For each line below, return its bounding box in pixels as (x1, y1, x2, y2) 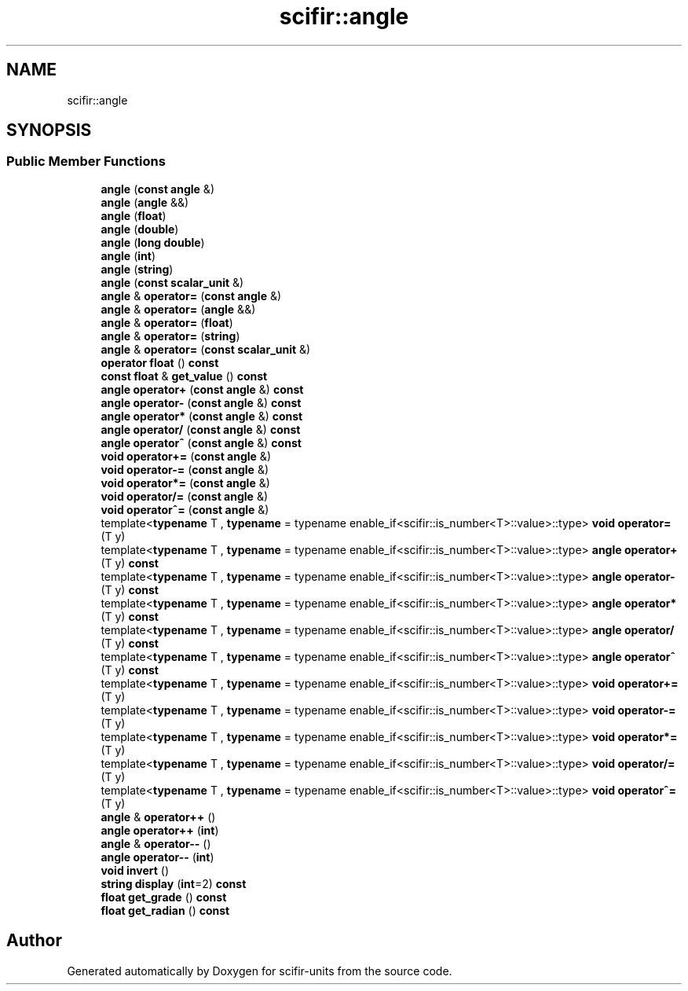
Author (6, 930, 62, 951)
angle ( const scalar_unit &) (101, 275, 244, 289)
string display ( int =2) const (101, 876, 247, 890)
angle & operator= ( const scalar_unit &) (101, 342, 311, 356)
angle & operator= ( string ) (101, 328, 240, 343)
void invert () (101, 863, 170, 877)
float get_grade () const (101, 890, 227, 904)
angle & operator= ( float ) (101, 315, 233, 329)
